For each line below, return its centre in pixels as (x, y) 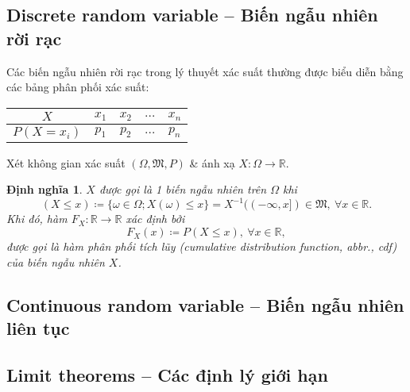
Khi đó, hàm (37, 219)
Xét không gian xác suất (66, 162)
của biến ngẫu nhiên (56, 261)
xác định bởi (155, 219)
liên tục (38, 328)
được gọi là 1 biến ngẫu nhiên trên (183, 189)
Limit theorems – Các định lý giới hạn (167, 374)
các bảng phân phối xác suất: (78, 87)
